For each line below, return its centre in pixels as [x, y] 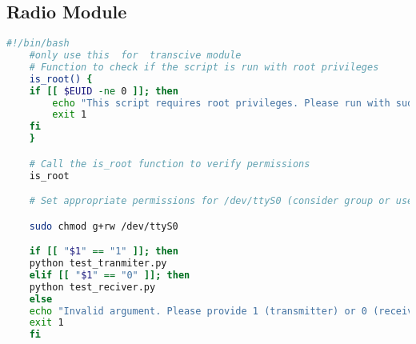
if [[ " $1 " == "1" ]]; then [104, 252]
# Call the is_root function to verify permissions [170, 164]
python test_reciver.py [92, 287]
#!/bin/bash [38, 44]
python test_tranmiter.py [98, 264]
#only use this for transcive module [135, 56]
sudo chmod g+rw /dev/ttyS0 [104, 226]
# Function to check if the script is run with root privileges [204, 67]
